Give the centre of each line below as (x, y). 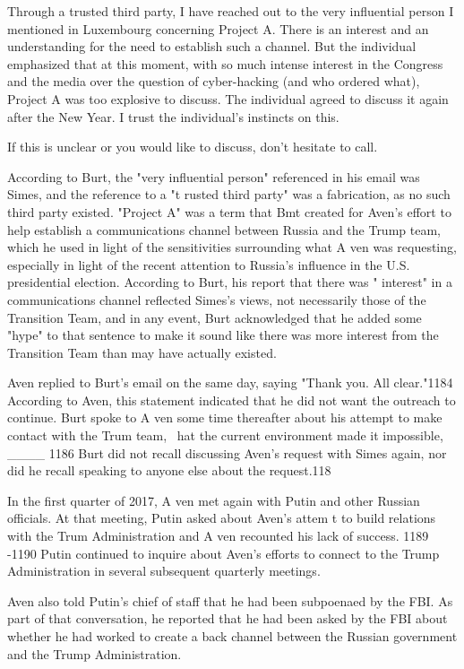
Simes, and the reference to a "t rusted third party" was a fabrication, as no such (229, 194)
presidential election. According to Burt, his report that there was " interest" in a (230, 282)
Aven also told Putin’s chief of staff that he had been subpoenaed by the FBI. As (230, 600)
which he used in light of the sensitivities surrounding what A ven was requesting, (232, 247)
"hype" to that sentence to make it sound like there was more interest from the (223, 335)
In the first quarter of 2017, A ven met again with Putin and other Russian (214, 500)
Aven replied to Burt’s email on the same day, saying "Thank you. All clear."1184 (230, 382)
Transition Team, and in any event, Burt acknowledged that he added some (215, 317)
